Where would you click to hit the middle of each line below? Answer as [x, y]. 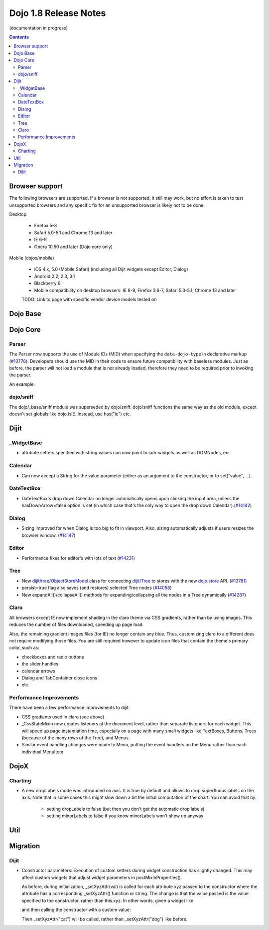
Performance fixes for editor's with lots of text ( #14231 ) [78, 558]
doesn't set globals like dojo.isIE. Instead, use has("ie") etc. [70, 414]
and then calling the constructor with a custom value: [76, 910]
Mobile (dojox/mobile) [32, 258]
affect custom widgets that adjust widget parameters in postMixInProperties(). [102, 877]
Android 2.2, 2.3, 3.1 [55, 276]
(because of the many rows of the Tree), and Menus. [76, 738]
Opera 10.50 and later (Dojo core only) [73, 247]
